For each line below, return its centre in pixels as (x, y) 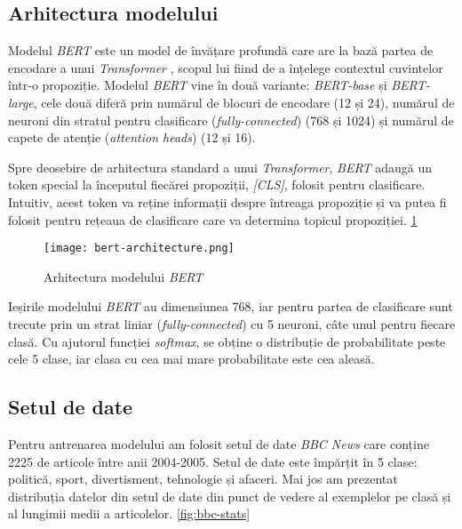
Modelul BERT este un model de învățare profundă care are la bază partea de (221, 50)
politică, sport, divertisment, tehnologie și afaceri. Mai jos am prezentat (203, 479)
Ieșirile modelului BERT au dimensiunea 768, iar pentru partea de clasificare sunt (231, 306)
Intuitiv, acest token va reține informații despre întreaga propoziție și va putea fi (227, 201)
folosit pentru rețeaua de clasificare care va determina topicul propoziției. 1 (213, 219)
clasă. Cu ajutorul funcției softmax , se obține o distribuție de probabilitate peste (227, 341)
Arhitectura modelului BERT (123, 276)
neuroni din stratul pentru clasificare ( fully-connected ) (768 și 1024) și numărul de (231, 120)
